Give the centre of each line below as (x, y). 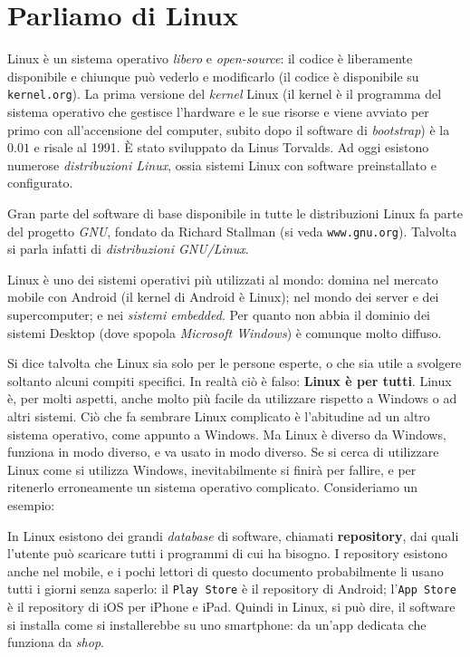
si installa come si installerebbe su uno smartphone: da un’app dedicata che (217, 624)
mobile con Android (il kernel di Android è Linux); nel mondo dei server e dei (223, 297)
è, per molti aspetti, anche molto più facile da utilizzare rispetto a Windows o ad (232, 398)
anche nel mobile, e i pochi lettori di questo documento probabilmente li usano (225, 570)
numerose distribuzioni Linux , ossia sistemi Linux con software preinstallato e (222, 164)
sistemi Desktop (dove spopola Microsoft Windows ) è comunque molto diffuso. (225, 332)
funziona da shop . (56, 642)
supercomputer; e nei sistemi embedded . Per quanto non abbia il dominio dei (219, 314)
